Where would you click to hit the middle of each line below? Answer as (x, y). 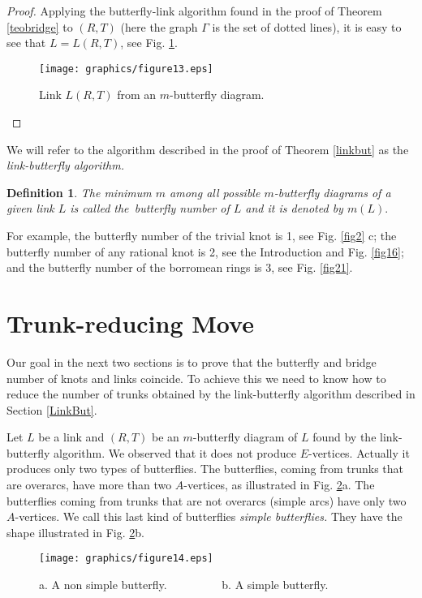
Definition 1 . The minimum (79, 192)
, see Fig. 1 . (149, 43)
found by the (344, 437)
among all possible (215, 192)
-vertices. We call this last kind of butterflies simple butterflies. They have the (209, 516)
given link (30, 208)
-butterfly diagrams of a (332, 192)
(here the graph (159, 26)
